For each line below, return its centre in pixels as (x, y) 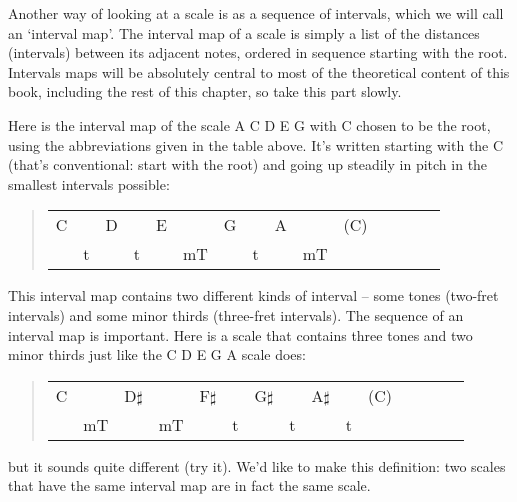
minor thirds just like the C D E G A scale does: (157, 354)
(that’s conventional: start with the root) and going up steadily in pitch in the (248, 164)
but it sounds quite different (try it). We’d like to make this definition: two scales (257, 465)
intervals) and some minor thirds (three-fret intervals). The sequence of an (236, 314)
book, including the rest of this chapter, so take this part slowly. (205, 91)
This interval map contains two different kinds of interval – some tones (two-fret (253, 295)
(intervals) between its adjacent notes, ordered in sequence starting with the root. (258, 52)
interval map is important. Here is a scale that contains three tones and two (240, 334)
